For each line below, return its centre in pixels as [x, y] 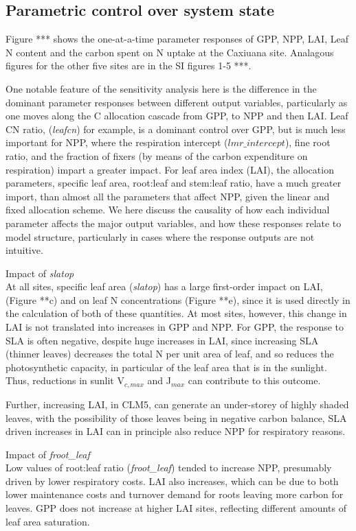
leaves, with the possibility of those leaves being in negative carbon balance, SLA [176, 417]
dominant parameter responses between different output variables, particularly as [177, 102]
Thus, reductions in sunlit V [65, 380]
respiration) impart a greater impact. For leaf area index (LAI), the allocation [170, 169]
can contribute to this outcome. [254, 380]
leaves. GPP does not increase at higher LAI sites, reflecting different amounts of [176, 508]
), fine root [308, 142]
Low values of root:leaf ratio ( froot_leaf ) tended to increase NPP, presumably [169, 468]
